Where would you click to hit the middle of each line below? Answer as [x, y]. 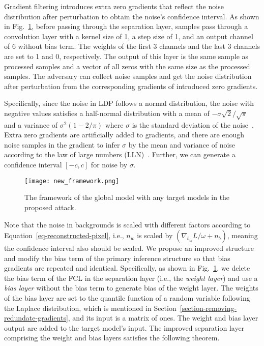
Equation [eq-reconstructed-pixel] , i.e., [64, 235]
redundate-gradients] [36, 318]
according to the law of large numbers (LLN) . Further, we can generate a [120, 154]
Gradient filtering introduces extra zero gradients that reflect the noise [114, 6]
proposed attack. [50, 207]
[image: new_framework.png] [72, 181]
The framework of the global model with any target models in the [127, 197]
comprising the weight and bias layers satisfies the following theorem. [112, 338]
